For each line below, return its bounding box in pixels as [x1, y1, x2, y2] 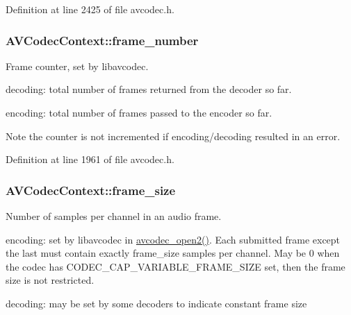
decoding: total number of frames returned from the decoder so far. [6, 82, 292, 96]
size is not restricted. [6, 273, 95, 287]
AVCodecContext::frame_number [6, 31, 199, 49]
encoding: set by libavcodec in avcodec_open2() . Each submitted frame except [6, 232, 341, 246]
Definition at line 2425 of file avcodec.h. [6, 2, 174, 16]
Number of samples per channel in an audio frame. [6, 209, 222, 223]
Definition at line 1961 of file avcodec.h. [6, 152, 174, 167]
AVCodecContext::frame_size [6, 181, 176, 198]
